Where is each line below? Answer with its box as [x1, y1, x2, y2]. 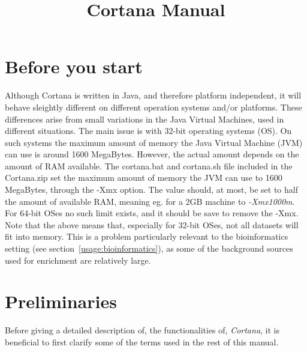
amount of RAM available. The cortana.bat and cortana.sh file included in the [5, 159, 293, 172]
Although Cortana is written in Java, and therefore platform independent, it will [5, 89, 302, 102]
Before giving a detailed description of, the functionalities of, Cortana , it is [5, 324, 280, 336]
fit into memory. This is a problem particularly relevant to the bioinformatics [5, 230, 288, 243]
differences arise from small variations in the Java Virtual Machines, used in [5, 112, 284, 125]
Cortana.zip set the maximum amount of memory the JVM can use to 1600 [5, 171, 282, 184]
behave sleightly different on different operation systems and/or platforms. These [5, 100, 302, 113]
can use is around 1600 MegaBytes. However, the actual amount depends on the [5, 148, 299, 160]
